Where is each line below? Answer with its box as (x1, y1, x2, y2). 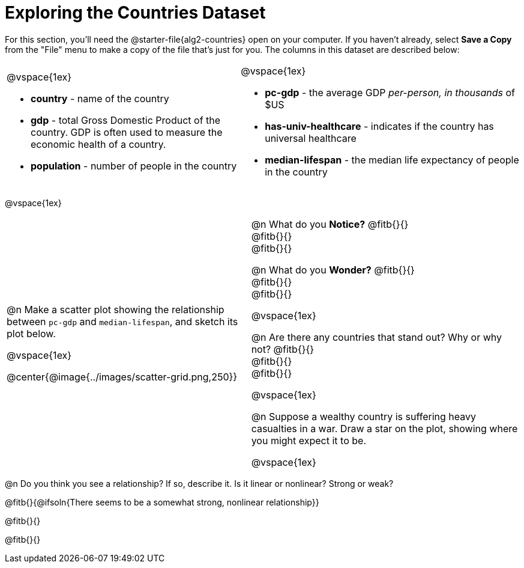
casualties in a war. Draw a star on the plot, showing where (251, 422, 518, 435)
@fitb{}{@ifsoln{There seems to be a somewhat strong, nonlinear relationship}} (5, 496, 319, 507)
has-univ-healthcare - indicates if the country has (265, 120, 494, 132)
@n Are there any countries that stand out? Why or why (251, 331, 502, 343)
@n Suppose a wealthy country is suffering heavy (251, 410, 477, 423)
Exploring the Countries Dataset (5, 2, 266, 23)
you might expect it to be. (251, 434, 366, 447)
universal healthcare (265, 132, 357, 144)
